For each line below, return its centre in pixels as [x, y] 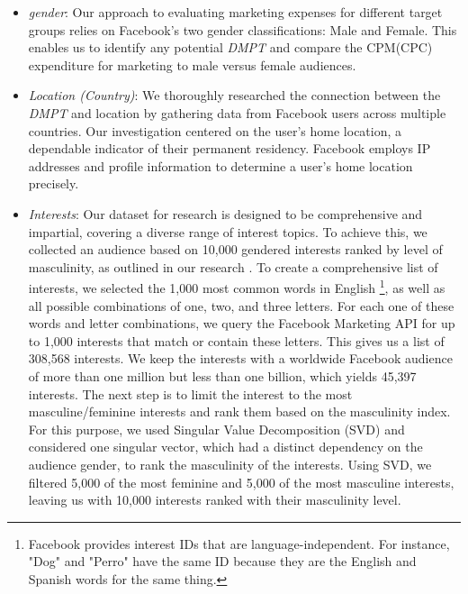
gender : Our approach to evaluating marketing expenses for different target [235, 12]
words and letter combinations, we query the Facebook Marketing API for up [242, 323]
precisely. [54, 183]
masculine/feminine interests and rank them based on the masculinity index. [239, 411]
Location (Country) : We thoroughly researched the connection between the [234, 95]
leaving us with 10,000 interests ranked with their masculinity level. [215, 500]
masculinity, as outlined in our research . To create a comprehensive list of [233, 266]
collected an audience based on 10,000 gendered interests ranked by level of [235, 249]
